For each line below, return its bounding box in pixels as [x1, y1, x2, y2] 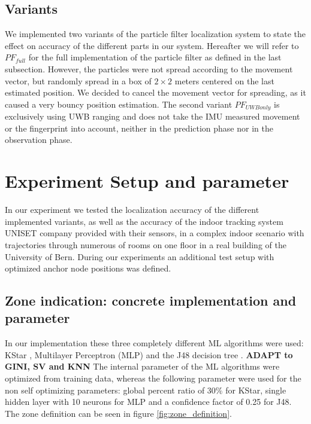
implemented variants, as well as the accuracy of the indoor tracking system [5, 215, 283, 227]
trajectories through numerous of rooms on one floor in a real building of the [5, 238, 286, 251]
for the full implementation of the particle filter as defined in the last [28, 51, 282, 63]
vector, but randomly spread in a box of [5, 74, 152, 87]
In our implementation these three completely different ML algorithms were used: [5, 337, 304, 349]
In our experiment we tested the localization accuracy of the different [5, 203, 259, 216]
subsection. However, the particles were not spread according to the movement [5, 62, 293, 75]
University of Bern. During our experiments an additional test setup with [5, 250, 274, 263]
